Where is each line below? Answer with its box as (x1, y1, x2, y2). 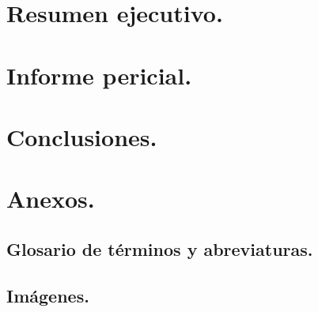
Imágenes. (6, 283, 89, 307)
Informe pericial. (6, 58, 192, 91)
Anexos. (6, 182, 95, 215)
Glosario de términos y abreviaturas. (6, 236, 313, 261)
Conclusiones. (6, 120, 157, 152)
